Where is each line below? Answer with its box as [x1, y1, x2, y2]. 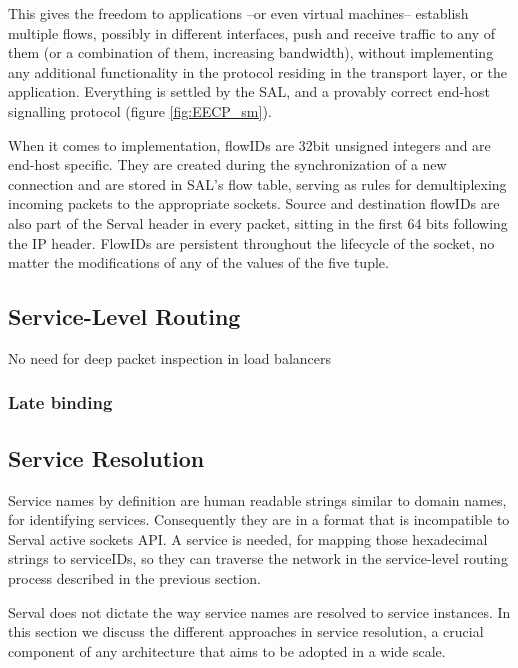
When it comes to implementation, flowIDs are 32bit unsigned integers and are [8, 134, 491, 155]
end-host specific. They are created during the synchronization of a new [8, 154, 447, 175]
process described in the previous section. [8, 567, 261, 588]
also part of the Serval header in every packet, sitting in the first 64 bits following [8, 212, 508, 233]
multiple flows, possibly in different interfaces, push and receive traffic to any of [8, 22, 496, 43]
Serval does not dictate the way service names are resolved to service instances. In [8, 601, 511, 622]
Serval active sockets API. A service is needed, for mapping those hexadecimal [8, 528, 488, 549]
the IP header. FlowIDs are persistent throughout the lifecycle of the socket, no [8, 232, 495, 253]
